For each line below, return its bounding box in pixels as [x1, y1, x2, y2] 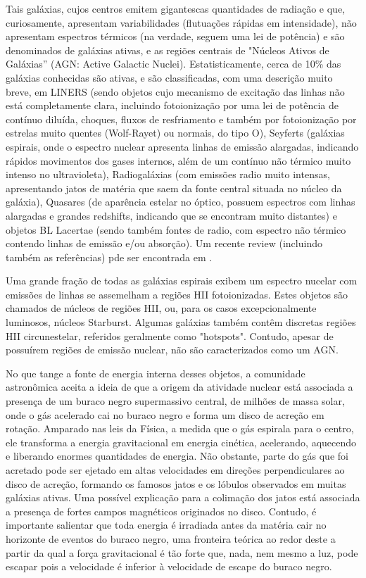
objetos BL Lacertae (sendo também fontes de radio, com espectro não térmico [6, 222, 346, 237]
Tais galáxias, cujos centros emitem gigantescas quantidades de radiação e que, [6, 1, 346, 15]
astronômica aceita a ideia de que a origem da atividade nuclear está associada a [6, 379, 353, 394]
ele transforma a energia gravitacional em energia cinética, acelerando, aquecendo [6, 434, 357, 449]
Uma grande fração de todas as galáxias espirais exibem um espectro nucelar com [6, 273, 358, 288]
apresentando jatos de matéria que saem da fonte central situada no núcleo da [6, 180, 342, 195]
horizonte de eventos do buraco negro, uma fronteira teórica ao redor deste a [6, 531, 336, 546]
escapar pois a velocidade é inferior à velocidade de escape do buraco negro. [6, 559, 332, 574]
